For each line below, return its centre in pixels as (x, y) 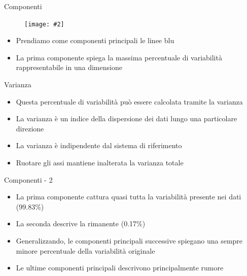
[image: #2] (44, 24)
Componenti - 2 (28, 179)
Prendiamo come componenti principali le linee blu (95, 40)
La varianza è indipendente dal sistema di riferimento (99, 145)
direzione (30, 128)
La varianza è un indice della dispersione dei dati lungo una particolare (127, 118)
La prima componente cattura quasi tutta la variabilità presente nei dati (129, 197)
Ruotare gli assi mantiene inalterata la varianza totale (100, 162)
